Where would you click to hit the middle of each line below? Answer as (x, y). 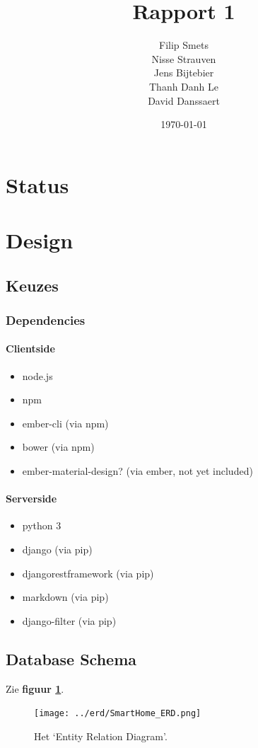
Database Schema (71, 658)
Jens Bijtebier (184, 73)
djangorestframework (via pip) (88, 573)
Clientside (30, 349)
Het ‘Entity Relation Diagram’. (101, 736)
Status (37, 184)
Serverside (31, 499)
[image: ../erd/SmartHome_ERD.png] (118, 714)
